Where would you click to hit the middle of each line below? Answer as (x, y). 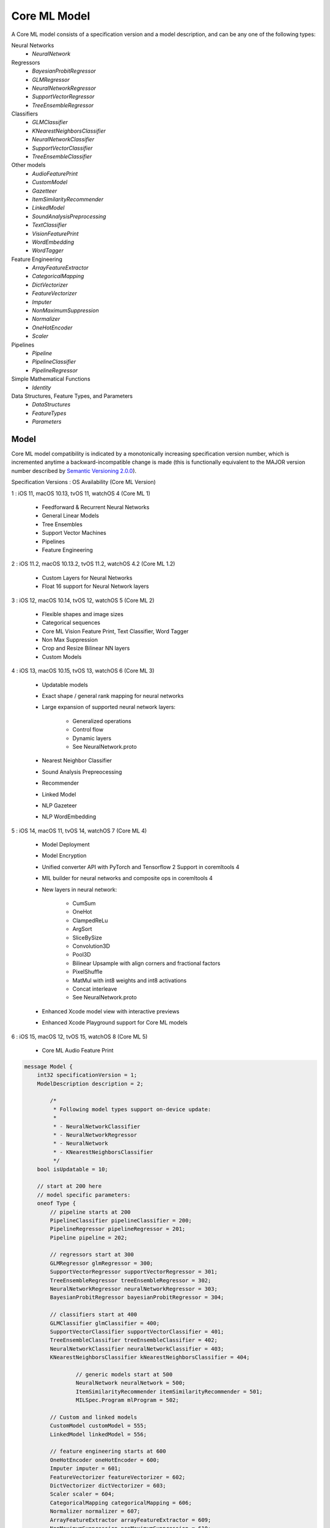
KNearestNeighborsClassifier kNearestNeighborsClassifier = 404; (150, 1357)
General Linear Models (71, 516)
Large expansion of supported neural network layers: (109, 707)
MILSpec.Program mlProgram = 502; (127, 1400)
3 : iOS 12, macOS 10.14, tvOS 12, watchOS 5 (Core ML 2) (83, 600)
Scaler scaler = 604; (82, 1494)
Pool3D (82, 955)
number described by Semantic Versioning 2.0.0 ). (74, 471)
